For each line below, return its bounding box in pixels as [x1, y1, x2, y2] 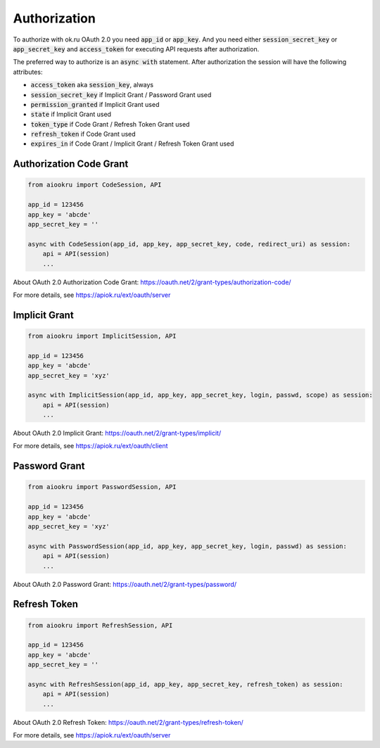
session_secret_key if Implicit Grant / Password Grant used [30, 90, 212, 99]
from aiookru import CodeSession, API [27, 181, 162, 189]
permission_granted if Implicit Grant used [30, 100, 160, 108]
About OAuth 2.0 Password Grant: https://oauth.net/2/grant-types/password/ [13, 580, 237, 588]
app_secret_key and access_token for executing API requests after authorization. [13, 44, 260, 53]
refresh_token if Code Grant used [30, 130, 137, 139]
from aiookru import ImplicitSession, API [27, 331, 177, 340]
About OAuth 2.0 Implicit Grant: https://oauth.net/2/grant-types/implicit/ [13, 429, 222, 438]
